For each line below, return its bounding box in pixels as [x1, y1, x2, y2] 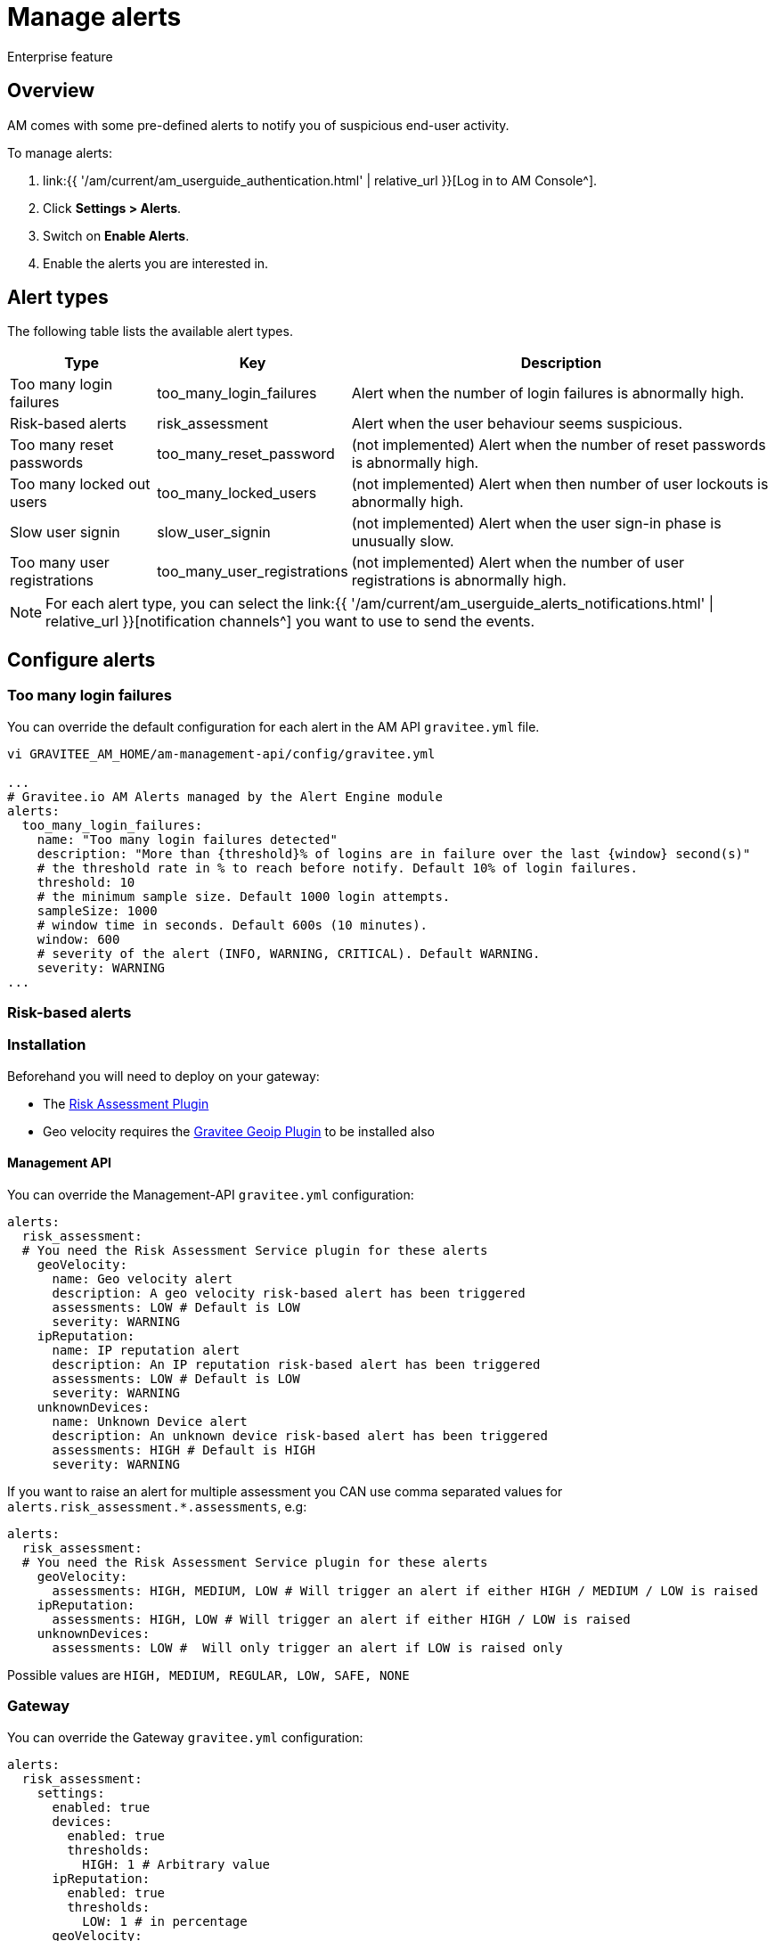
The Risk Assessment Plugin [43, 1095, 209, 1111]
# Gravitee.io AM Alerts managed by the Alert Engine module [7, 789, 443, 804]
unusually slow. [351, 532, 454, 551]
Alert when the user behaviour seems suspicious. [351, 414, 683, 433]
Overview [7, 79, 95, 102]
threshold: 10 [37, 874, 135, 889]
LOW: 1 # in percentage [82, 1913, 248, 1929]
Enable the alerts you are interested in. [43, 255, 269, 271]
